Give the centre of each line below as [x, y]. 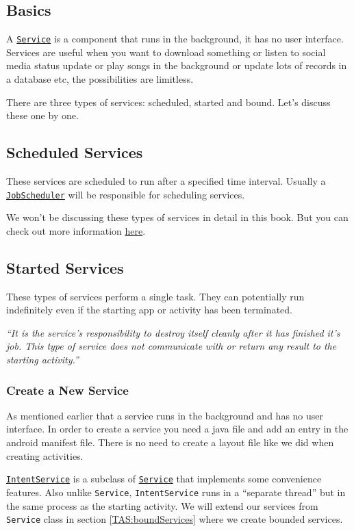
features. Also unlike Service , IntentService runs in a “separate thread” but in [176, 492]
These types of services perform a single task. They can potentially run [155, 296]
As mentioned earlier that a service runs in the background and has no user [165, 415]
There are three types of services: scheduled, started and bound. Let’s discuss [168, 102]
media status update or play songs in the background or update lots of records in [177, 65]
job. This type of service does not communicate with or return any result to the [172, 346]
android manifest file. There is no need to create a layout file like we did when [170, 442]
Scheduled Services [75, 152]
